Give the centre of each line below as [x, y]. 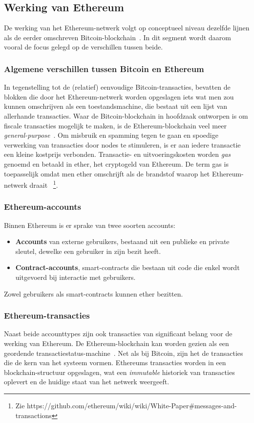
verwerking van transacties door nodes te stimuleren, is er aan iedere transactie [122, 144]
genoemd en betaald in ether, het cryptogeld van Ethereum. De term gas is [116, 163]
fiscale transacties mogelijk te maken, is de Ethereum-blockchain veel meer [115, 125]
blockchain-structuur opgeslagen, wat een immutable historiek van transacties [119, 372]
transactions [33, 415]
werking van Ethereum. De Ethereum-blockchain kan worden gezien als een [116, 343]
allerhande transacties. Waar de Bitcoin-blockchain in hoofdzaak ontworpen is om [126, 115]
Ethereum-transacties [47, 315]
